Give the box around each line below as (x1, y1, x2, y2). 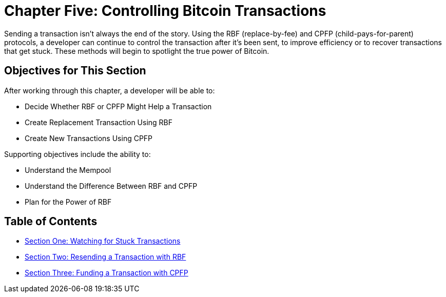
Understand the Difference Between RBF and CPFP (25, 181, 198, 190)
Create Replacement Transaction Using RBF (25, 117, 173, 127)
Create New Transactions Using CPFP (25, 133, 153, 143)
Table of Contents (4, 215, 98, 228)
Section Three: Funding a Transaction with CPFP (25, 268, 188, 278)
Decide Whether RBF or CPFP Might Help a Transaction (25, 102, 212, 111)
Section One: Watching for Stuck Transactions (25, 236, 181, 246)
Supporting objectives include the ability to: (4, 149, 151, 159)
